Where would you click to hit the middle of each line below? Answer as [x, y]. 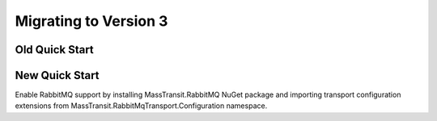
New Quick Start [57, 75]
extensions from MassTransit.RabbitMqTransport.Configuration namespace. [141, 106]
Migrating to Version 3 [91, 21]
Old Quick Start [55, 50]
